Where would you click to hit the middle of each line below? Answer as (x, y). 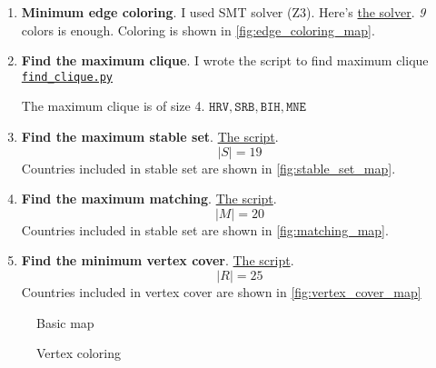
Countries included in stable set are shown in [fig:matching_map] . (205, 229)
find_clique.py (67, 77)
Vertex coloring (79, 353)
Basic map (65, 322)
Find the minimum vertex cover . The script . (158, 260)
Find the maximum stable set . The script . (150, 137)
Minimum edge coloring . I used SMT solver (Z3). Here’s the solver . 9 (223, 12)
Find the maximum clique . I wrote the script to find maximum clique (225, 60)
